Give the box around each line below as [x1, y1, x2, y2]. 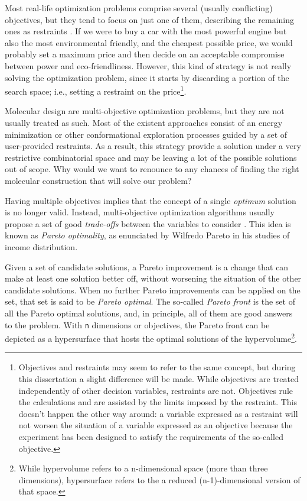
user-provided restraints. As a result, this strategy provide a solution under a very [5, 140, 301, 152]
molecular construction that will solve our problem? [5, 174, 192, 186]
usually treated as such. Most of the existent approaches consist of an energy [5, 117, 283, 128]
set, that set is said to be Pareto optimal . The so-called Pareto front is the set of [5, 295, 295, 308]
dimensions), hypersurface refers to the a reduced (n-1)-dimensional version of [18, 473, 301, 486]
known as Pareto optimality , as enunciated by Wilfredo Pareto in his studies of [5, 229, 290, 241]
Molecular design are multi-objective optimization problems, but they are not [5, 105, 285, 117]
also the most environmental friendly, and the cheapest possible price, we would [5, 36, 293, 49]
